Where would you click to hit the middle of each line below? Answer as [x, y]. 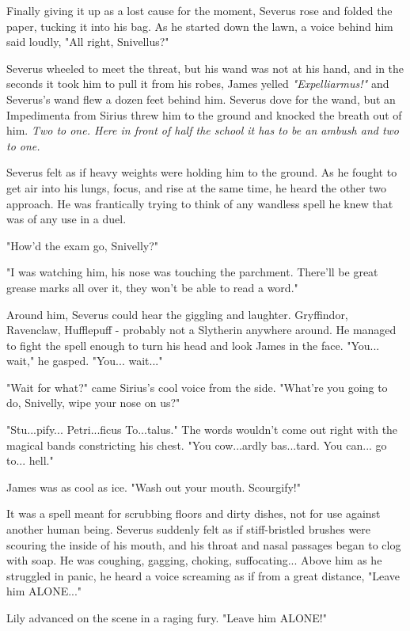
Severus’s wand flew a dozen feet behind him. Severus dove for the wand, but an [201, 99]
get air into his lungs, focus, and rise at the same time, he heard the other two [197, 187]
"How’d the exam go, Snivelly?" [83, 245]
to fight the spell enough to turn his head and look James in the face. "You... [193, 345]
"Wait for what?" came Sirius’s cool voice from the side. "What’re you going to [197, 387]
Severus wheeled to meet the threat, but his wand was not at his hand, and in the [205, 68]
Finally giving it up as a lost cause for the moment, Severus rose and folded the [199, 10]
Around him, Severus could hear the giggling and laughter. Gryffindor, [177, 314]
